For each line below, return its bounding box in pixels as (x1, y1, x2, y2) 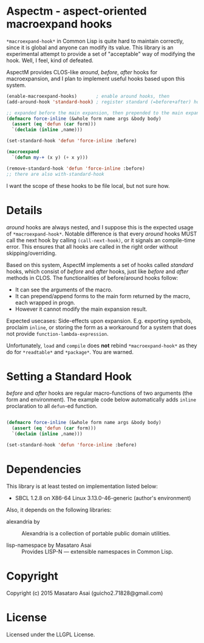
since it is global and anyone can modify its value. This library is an (6, 44, 174, 51)
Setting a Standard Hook (6, 369, 132, 383)
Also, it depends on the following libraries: (6, 506, 112, 513)
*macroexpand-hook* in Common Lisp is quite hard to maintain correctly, (6, 37, 184, 44)
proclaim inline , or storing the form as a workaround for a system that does (6, 324, 197, 331)
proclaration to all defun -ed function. (6, 403, 98, 410)
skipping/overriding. (6, 249, 56, 257)
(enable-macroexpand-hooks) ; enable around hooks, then (6, 93, 170, 99)
